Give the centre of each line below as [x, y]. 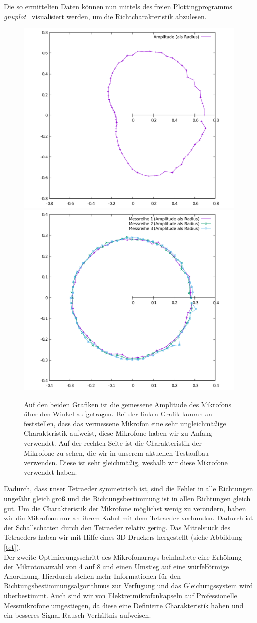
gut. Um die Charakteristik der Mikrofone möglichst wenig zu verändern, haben [125, 508]
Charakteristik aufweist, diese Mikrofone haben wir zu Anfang [118, 433]
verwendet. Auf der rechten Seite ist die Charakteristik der [113, 443]
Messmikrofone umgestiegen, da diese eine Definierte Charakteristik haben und [124, 605]
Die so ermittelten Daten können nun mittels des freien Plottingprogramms [118, 6]
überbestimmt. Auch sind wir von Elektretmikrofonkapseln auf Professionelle [121, 595]
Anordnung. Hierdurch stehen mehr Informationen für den [92, 576]
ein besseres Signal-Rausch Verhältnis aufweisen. [77, 615]
